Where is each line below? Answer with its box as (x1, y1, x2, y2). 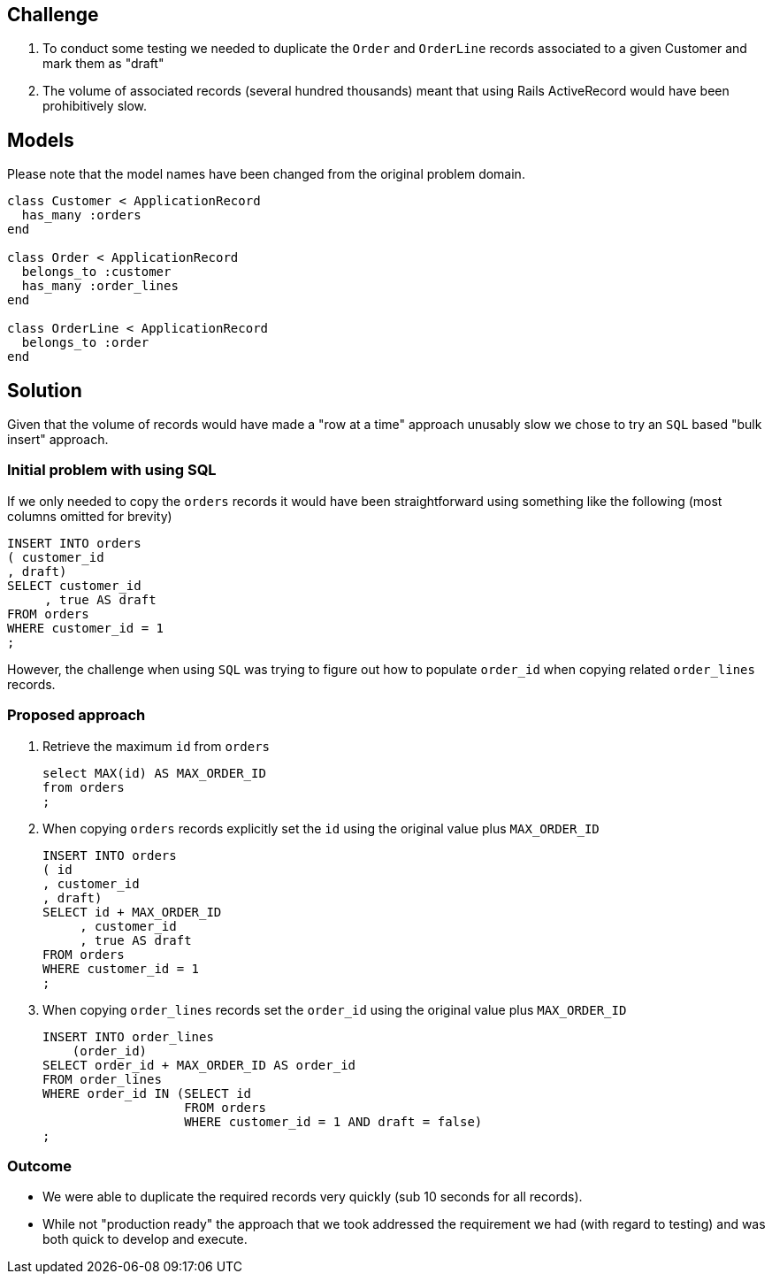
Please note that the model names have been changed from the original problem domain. (7, 166, 525, 182)
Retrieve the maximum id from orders (42, 738, 270, 754)
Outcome (7, 1156, 72, 1175)
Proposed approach (7, 706, 146, 725)
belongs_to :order (21, 335, 149, 350)
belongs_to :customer (21, 265, 172, 280)
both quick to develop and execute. (42, 1231, 248, 1247)
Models (7, 128, 74, 151)
